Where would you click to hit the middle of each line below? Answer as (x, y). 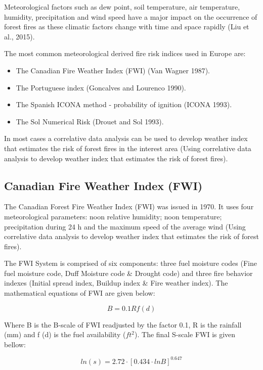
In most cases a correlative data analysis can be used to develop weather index (126, 138)
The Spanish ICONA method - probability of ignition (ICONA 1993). (124, 104)
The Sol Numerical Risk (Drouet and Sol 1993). (90, 121)
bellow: (15, 344)
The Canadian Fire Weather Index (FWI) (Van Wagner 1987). (113, 70)
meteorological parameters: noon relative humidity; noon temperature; (113, 216)
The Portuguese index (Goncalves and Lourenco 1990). (101, 87)
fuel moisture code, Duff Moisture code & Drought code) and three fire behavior (128, 273)
